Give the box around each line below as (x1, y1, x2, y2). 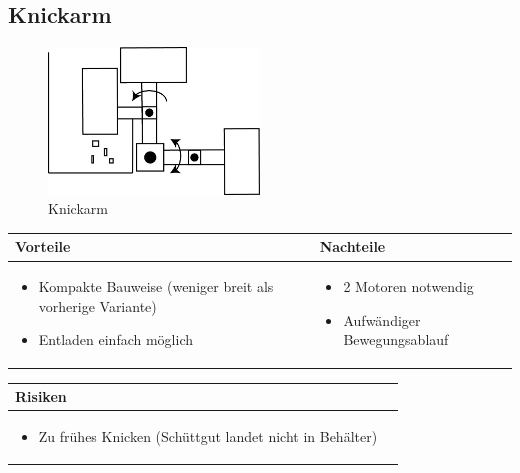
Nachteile (319, 236, 386, 257)
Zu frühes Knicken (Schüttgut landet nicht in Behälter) (38, 425, 378, 446)
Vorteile (15, 236, 71, 257)
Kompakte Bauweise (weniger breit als (38, 276, 274, 297)
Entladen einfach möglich (38, 329, 194, 350)
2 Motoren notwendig (343, 276, 474, 297)
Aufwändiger (343, 309, 421, 330)
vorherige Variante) (38, 295, 157, 316)
